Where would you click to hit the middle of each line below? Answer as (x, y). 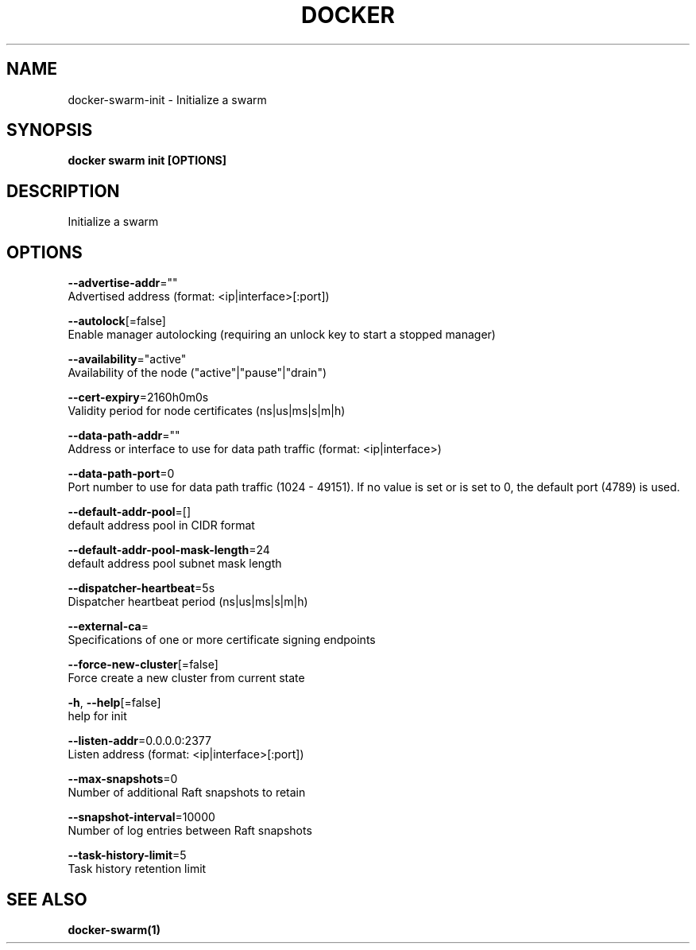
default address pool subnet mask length (175, 564)
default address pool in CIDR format (161, 525)
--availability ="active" (127, 359)
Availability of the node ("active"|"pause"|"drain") (197, 373)
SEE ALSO (47, 899)
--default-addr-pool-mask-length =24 (169, 550)
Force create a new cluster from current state (186, 678)
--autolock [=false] (117, 321)
